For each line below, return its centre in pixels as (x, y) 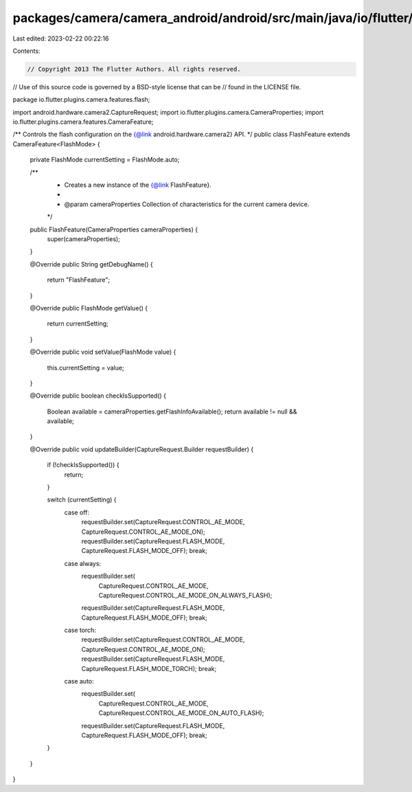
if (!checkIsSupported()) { (83, 465)
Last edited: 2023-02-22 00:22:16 (61, 38)
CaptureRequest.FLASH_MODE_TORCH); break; (149, 668)
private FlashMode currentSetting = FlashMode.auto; (105, 160)
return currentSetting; (78, 324)
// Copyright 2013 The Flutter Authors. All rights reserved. (134, 69)
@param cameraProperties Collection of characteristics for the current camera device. (187, 204)
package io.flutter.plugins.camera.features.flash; (81, 100)
